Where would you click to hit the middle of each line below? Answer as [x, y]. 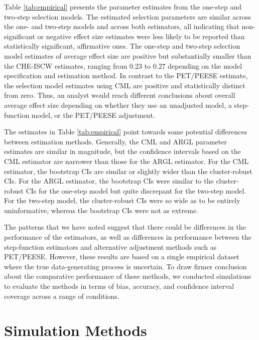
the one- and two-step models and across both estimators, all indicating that [122, 26]
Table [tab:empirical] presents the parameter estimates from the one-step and [123, 7]
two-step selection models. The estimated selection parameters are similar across [127, 16]
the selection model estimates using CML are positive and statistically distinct [125, 85]
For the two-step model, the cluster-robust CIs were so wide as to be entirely [122, 200]
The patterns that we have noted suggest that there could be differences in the [125, 227]
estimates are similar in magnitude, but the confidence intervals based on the [122, 151]
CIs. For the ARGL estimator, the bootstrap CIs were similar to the [109, 181]
